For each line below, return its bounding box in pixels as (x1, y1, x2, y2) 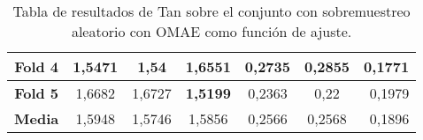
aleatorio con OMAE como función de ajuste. (71, 21, 352, 41)
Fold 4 (14, 56, 59, 77)
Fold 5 (14, 83, 59, 103)
